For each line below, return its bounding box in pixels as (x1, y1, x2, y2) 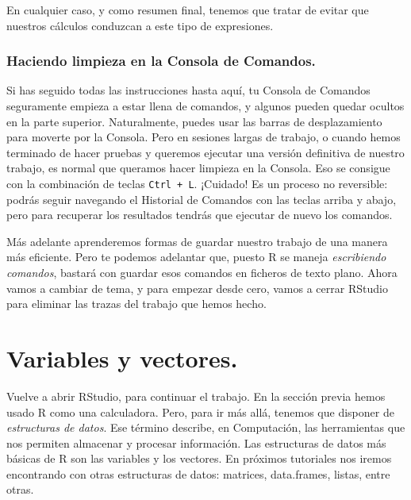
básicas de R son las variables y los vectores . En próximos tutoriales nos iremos (6, 450, 392, 467)
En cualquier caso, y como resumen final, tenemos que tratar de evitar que (6, 2, 369, 17)
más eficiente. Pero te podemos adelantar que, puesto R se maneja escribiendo (6, 248, 386, 265)
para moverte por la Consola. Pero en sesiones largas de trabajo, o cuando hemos (6, 129, 401, 145)
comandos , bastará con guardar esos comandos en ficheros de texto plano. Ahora (6, 264, 398, 280)
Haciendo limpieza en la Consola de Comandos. (6, 51, 316, 71)
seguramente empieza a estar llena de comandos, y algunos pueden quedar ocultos (6, 98, 405, 113)
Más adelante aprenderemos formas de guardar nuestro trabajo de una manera (6, 233, 388, 249)
